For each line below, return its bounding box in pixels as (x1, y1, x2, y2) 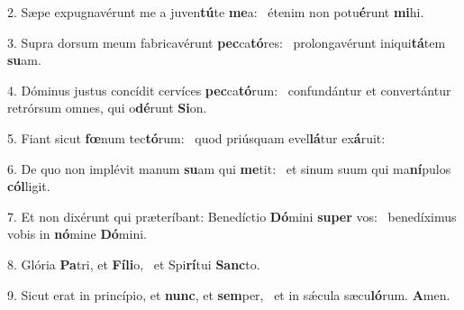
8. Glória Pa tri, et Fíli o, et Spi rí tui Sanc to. (7, 254, 260, 273)
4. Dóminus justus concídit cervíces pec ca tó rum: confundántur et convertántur (7, 80, 451, 99)
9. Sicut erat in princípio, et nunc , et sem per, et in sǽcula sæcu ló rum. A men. (7, 285, 450, 304)
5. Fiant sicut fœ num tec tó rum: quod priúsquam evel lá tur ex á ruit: (7, 128, 386, 147)
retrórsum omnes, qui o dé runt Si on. (7, 98, 207, 117)
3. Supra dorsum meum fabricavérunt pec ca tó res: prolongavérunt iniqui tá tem (7, 32, 446, 51)
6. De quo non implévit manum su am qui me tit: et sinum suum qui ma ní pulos (7, 159, 451, 178)
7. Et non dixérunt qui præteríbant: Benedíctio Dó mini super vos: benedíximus (7, 206, 457, 225)
